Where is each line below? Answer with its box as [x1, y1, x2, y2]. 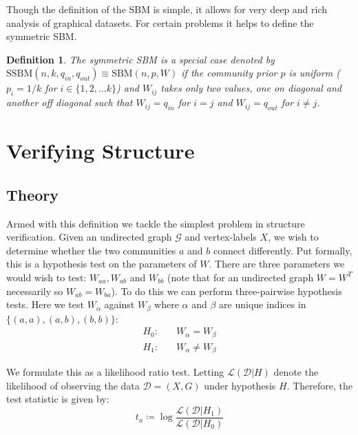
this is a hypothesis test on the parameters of [6, 256, 197, 271]
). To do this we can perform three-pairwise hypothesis [111, 283, 342, 298]
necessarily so [6, 283, 63, 298]
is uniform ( [288, 65, 340, 80]
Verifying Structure [6, 136, 195, 165]
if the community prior [181, 65, 277, 80]
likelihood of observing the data [6, 378, 140, 392]
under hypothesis [204, 378, 276, 392]
